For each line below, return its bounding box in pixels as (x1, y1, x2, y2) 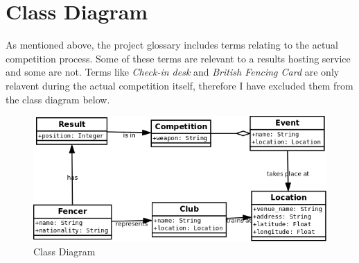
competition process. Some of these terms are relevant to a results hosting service (6, 51, 351, 65)
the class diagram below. (6, 92, 110, 106)
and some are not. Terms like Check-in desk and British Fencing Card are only (6, 65, 340, 79)
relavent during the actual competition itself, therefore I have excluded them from (6, 78, 353, 92)
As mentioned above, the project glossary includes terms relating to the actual (6, 37, 339, 52)
